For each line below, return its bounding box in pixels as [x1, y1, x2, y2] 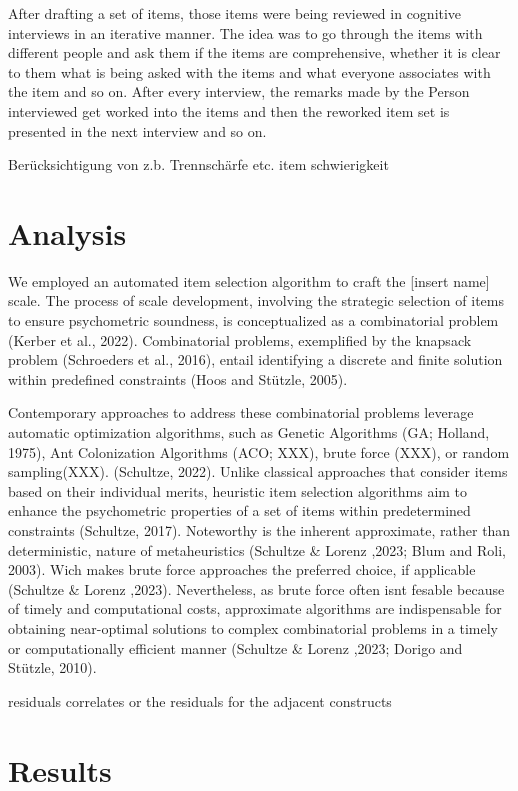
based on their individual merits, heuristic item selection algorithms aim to [8, 480, 468, 501]
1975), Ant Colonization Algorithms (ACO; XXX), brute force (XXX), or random [8, 441, 510, 462]
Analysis [8, 212, 127, 253]
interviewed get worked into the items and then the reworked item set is [8, 100, 450, 121]
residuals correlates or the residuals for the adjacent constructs [8, 690, 392, 711]
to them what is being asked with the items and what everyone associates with [8, 61, 491, 82]
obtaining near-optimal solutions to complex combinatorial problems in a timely [8, 617, 498, 638]
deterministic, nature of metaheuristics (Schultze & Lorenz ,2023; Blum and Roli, [8, 539, 506, 560]
